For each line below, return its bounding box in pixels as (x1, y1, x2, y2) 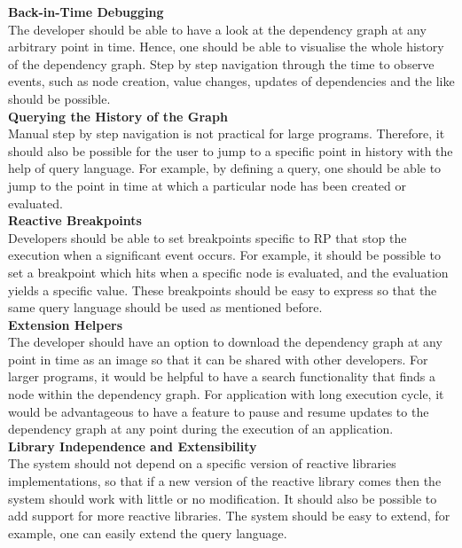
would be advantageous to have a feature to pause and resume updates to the (8, 402, 429, 420)
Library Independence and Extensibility (8, 436, 257, 455)
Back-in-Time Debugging (8, 3, 164, 20)
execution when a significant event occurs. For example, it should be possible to (8, 246, 441, 264)
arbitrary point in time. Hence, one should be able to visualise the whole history (8, 37, 444, 56)
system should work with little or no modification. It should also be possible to (8, 489, 437, 507)
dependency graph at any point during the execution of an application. (8, 419, 394, 438)
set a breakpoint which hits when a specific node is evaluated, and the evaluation (8, 262, 449, 281)
